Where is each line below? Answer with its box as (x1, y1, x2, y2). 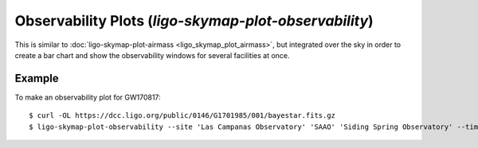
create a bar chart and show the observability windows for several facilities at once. (14, 50, 290, 60)
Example (14, 72, 59, 85)
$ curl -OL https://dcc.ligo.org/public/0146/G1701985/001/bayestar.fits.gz (29, 111, 336, 120)
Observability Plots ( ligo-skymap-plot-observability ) (14, 12, 374, 29)
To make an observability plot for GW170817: (14, 92, 161, 102)
